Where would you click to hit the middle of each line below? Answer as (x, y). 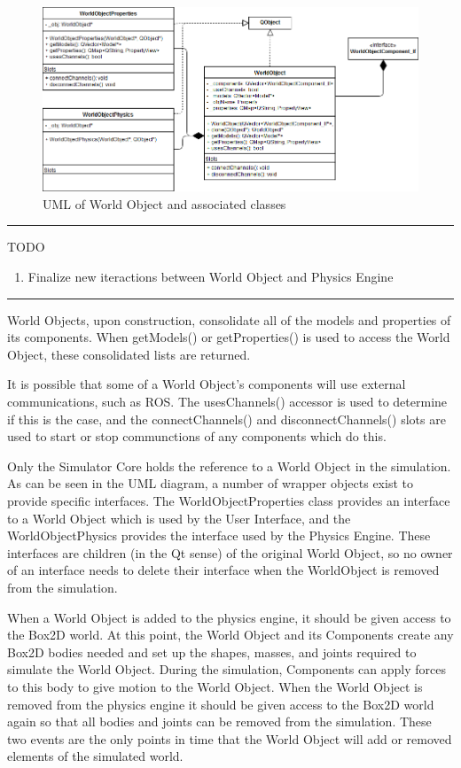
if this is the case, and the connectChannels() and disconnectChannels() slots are (227, 419)
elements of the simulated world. (95, 756)
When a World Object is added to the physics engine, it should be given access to (229, 617)
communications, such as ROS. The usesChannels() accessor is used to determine (227, 402)
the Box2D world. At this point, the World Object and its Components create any (230, 635)
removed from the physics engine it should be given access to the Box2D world (221, 704)
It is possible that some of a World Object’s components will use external (207, 384)
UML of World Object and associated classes (164, 203)
